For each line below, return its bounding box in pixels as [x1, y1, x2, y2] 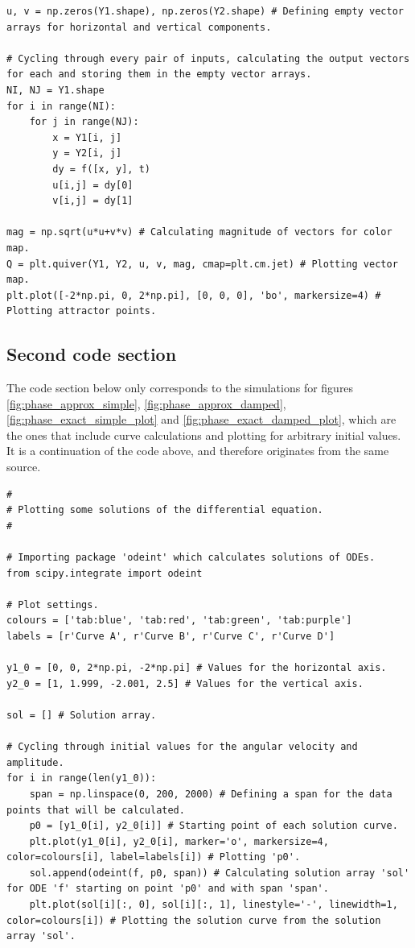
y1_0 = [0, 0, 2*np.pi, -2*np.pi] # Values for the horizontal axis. [6, 662, 387, 674]
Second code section [6, 342, 177, 366]
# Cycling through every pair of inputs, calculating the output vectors [6, 52, 410, 64]
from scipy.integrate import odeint [6, 567, 203, 579]
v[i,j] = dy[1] [52, 195, 134, 207]
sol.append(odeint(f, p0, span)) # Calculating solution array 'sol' [29, 867, 410, 879]
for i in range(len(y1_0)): [6, 772, 157, 784]
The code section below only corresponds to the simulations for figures [6, 379, 354, 396]
